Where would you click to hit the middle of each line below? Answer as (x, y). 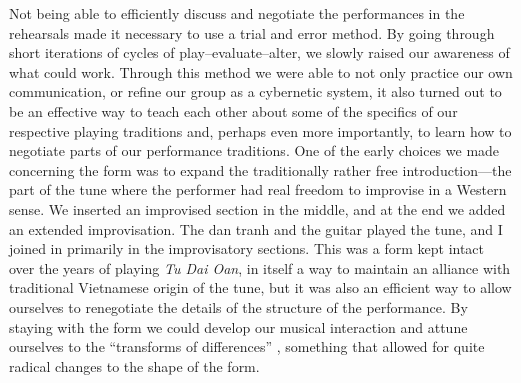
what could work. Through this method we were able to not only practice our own (261, 71)
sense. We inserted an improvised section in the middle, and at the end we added (257, 208)
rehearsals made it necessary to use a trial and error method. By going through (252, 32)
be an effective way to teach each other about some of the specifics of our (233, 110)
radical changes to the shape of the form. (134, 365)
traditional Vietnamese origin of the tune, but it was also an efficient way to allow (260, 287)
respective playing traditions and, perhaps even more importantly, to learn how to (260, 130)
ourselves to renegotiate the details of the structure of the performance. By (238, 306)
